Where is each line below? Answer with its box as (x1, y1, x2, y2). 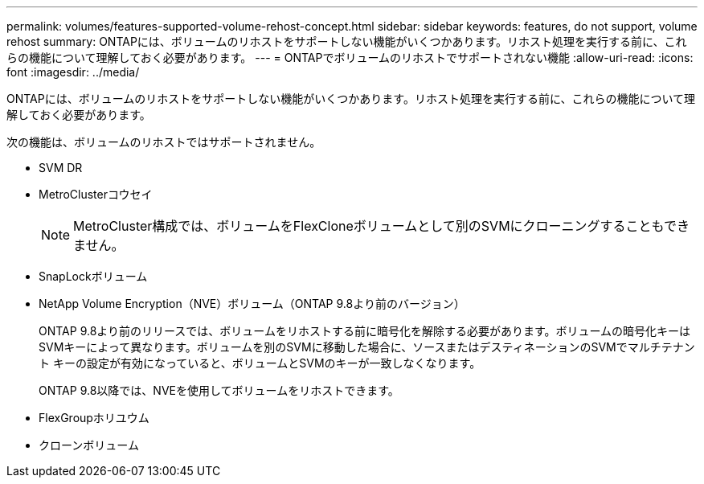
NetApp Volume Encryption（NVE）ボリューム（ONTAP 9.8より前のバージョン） (39, 297, 465, 310)
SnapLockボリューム (39, 269, 148, 283)
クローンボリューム (39, 438, 139, 452)
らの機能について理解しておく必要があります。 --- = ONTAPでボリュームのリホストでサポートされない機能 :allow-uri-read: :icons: (6, 51, 694, 64)
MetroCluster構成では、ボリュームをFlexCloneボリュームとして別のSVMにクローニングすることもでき (73, 218, 690, 234)
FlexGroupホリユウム (39, 411, 149, 425)
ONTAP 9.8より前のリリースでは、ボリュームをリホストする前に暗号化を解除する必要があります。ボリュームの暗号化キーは (39, 324, 691, 338)
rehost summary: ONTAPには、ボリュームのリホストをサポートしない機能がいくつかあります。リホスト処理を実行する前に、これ (6, 35, 687, 48)
